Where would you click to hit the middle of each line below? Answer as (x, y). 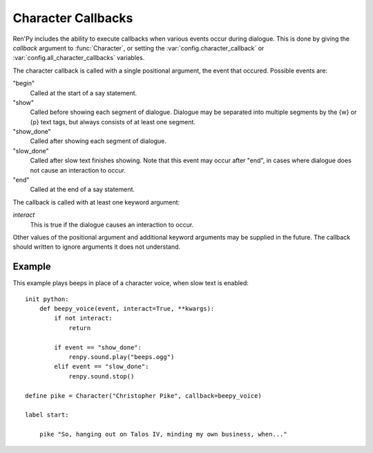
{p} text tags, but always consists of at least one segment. (113, 122)
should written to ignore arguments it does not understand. (97, 247)
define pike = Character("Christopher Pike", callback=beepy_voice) (143, 396)
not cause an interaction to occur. (78, 170)
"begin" (24, 84)
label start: (47, 415)
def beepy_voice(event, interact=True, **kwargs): (127, 309)
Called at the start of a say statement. (84, 93)
